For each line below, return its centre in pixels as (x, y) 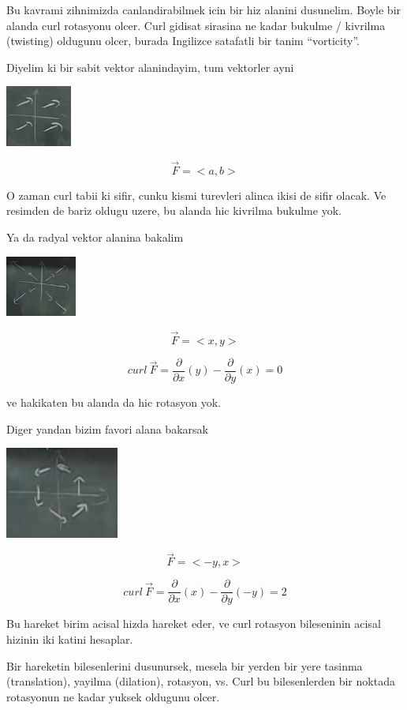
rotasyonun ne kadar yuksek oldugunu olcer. (113, 696)
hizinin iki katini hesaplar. (70, 639)
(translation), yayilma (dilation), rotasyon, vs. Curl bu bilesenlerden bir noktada (201, 681)
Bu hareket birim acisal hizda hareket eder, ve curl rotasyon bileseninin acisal (194, 624)
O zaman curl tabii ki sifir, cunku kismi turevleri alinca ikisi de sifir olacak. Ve (196, 195)
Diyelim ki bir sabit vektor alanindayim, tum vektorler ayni (150, 67)
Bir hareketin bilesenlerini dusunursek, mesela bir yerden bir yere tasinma (185, 665)
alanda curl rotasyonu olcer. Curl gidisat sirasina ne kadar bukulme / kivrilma (196, 25)
